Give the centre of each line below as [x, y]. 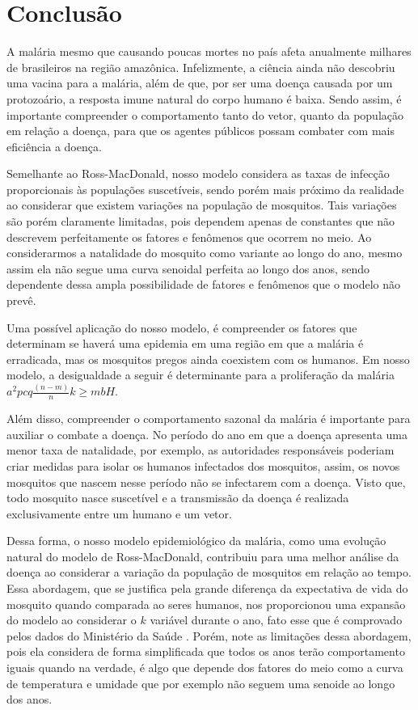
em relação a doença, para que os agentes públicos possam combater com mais [201, 131]
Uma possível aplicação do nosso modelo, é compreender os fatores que [182, 327]
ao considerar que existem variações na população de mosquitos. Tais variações [202, 205]
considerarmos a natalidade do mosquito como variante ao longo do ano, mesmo [205, 253]
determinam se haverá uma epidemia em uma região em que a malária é [185, 343]
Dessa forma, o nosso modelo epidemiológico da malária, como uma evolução [196, 541]
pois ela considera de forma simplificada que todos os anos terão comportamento [206, 651]
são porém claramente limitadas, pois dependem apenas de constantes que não [201, 221]
